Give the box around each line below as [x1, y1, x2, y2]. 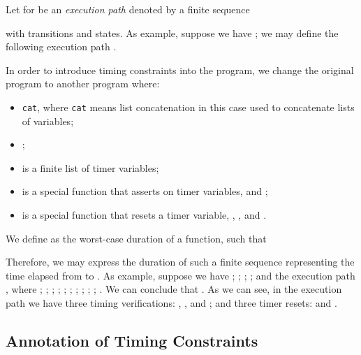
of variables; [22, 113, 74, 128]
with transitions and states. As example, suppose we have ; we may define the [6, 25, 339, 40]
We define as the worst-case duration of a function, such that [6, 231, 267, 245]
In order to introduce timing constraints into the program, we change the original [6, 62, 354, 77]
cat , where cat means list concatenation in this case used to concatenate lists [22, 99, 355, 114]
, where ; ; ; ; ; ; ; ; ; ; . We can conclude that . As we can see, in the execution [6, 282, 342, 296]
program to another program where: [6, 76, 160, 91]
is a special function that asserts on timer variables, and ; [22, 184, 268, 198]
